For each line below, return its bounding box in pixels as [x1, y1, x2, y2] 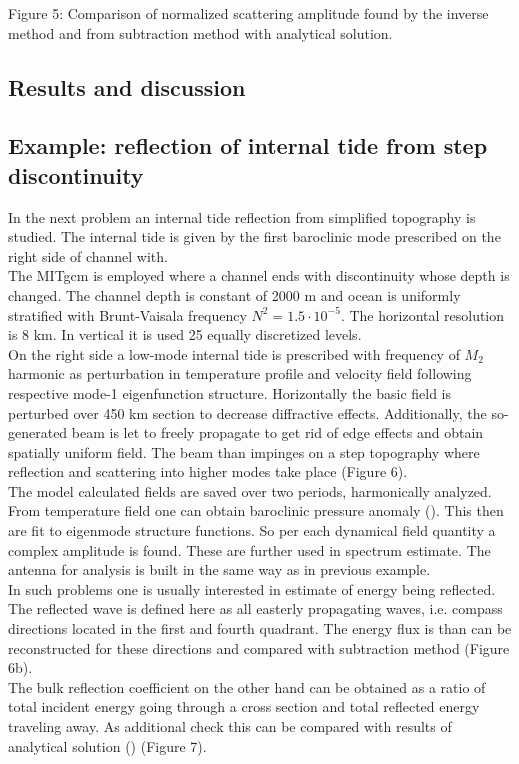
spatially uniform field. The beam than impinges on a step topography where [8, 441, 480, 462]
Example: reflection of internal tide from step [8, 130, 488, 161]
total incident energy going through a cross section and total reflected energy [8, 696, 480, 717]
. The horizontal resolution [340, 304, 505, 325]
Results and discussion [8, 71, 246, 102]
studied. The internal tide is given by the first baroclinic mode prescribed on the [8, 226, 501, 247]
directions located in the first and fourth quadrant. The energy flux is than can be [8, 618, 512, 639]
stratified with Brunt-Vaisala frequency [8, 304, 247, 325]
